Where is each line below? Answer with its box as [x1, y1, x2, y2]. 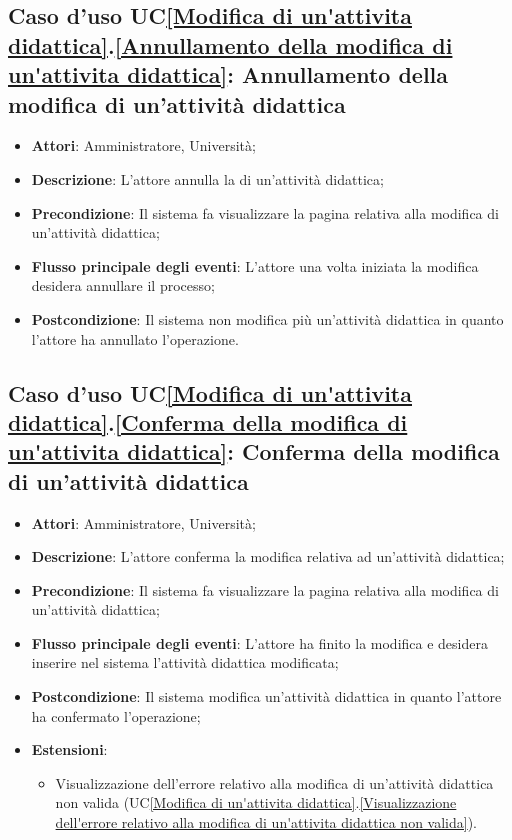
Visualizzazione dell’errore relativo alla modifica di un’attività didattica [55, 772, 494, 793]
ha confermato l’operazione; [31, 705, 201, 726]
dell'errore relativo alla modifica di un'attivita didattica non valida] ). [55, 812, 477, 833]
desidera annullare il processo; [31, 275, 215, 296]
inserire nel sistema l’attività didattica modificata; [31, 652, 339, 673]
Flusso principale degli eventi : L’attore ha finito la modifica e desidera [31, 632, 488, 653]
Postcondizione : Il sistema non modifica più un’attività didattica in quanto [31, 308, 504, 329]
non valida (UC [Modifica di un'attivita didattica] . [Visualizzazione [55, 792, 457, 813]
